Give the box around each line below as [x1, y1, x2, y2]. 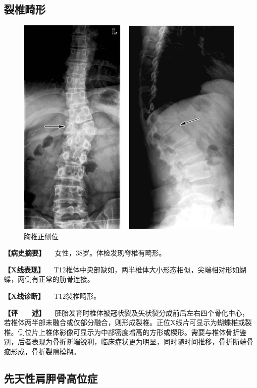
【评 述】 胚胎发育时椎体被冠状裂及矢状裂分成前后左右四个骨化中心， [4, 307, 249, 318]
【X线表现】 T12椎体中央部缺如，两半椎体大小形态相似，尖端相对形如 [4, 264, 239, 274]
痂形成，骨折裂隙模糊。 [4, 346, 80, 356]
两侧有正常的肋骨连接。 [17, 274, 94, 284]
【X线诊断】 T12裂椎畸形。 [4, 290, 101, 301]
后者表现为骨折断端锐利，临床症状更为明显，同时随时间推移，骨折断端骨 [17, 336, 254, 347]
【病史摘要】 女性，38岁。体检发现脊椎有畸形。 [4, 248, 166, 258]
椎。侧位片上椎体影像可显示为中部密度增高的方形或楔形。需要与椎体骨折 [4, 326, 240, 337]
